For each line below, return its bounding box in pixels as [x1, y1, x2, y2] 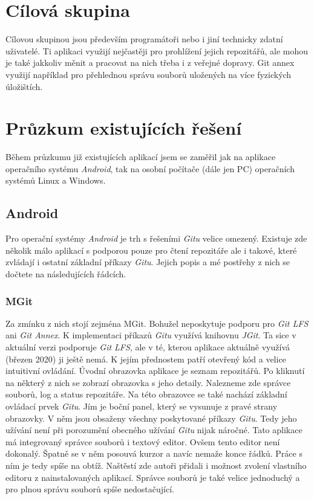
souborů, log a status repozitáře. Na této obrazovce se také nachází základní [5, 388, 287, 401]
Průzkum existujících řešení [5, 115, 242, 140]
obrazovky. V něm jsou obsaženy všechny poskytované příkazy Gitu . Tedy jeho [5, 411, 297, 424]
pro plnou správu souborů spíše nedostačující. [5, 483, 174, 495]
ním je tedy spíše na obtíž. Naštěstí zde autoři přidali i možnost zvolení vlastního [5, 459, 307, 471]
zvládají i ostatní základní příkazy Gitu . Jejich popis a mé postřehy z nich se [5, 256, 290, 268]
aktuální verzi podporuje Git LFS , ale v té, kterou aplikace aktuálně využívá [5, 340, 290, 353]
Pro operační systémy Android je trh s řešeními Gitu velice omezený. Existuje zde [5, 232, 307, 245]
